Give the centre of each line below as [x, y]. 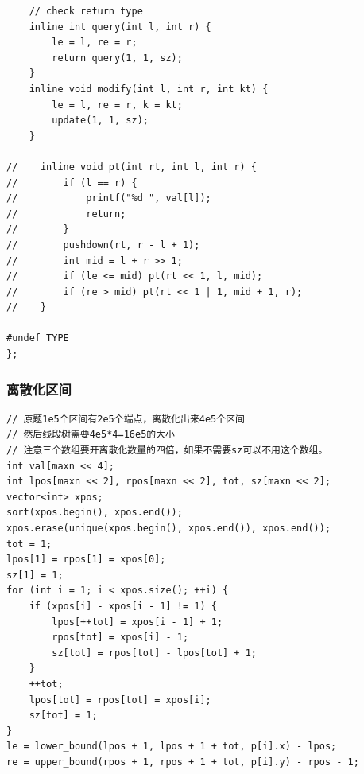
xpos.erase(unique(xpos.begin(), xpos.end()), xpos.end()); [169, 529]
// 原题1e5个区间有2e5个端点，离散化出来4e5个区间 [126, 419]
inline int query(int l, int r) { [120, 27]
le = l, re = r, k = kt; [117, 105]
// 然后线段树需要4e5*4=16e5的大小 [91, 435]
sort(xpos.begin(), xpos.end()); [95, 513]
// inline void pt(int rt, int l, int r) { [132, 167]
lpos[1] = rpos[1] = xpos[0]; [86, 560]
